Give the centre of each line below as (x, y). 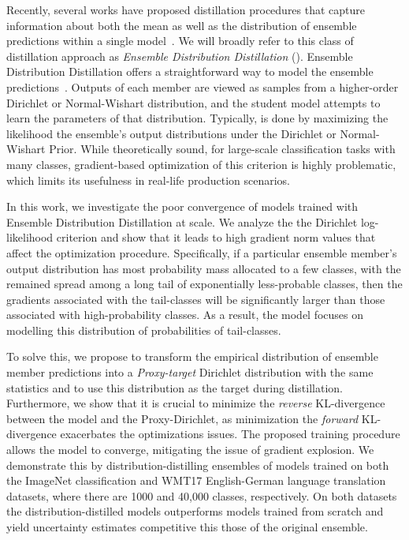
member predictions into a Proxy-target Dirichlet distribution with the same (190, 372)
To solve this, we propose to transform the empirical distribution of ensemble (192, 356)
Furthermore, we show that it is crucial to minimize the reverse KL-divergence (196, 403)
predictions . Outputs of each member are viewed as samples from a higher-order (203, 86)
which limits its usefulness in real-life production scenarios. (148, 180)
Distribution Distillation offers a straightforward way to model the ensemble (190, 71)
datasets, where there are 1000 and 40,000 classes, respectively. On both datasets (202, 495)
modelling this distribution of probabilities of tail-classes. (144, 330)
